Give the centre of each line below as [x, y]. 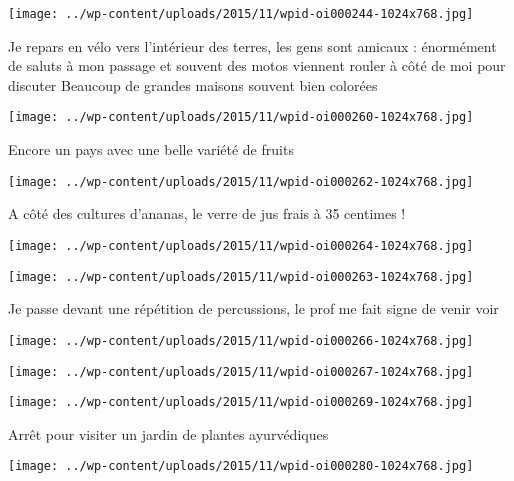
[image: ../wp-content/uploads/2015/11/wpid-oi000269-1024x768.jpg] [241, 402]
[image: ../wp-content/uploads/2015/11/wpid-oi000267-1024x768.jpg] [241, 371]
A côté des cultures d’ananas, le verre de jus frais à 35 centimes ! [207, 213]
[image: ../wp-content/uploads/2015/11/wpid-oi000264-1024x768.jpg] [241, 245]
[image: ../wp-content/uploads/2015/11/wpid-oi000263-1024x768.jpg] [241, 276]
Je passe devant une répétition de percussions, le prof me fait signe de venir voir [253, 308]
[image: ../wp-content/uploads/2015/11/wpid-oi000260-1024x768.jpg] [241, 117]
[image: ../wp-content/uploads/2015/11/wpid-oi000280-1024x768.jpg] [241, 466]
